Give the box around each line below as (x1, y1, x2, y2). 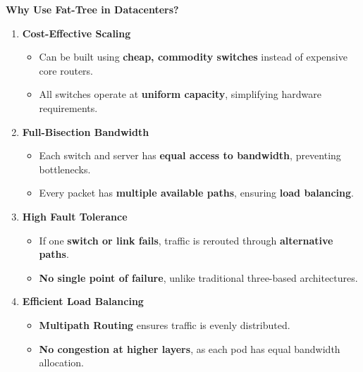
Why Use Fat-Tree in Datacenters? (6, 2, 179, 16)
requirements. (39, 100, 98, 115)
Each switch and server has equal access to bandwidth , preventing (39, 148, 341, 163)
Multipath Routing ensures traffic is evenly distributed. (39, 317, 290, 332)
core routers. (39, 63, 94, 77)
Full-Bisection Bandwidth (22, 124, 149, 139)
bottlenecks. (39, 161, 91, 176)
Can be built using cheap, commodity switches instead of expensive (39, 49, 347, 64)
